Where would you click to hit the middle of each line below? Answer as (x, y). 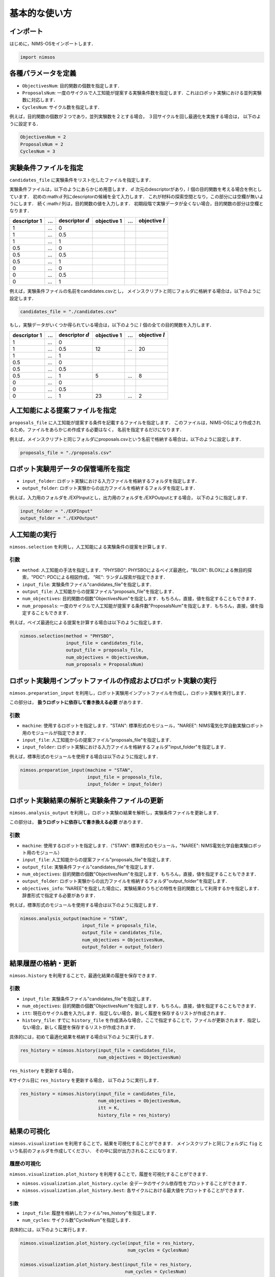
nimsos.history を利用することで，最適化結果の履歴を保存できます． (85, 975)
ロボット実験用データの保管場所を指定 (70, 469)
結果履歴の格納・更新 (43, 963)
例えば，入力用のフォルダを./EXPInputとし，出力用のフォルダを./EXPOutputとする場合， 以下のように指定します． (130, 498)
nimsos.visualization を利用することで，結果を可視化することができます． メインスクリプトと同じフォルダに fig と (136, 1144)
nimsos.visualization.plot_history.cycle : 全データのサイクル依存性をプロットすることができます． (136, 1184)
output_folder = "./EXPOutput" (59, 518)
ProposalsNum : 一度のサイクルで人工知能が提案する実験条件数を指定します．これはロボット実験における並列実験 (142, 92)
